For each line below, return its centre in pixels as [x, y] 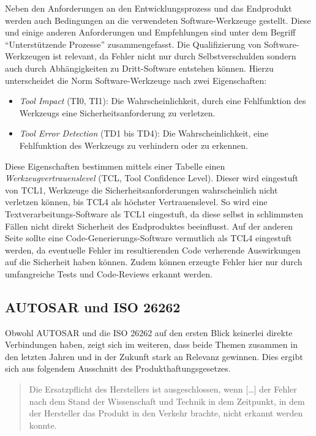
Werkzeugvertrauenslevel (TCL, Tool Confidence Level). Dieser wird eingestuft [152, 178]
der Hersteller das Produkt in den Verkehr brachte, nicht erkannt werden [166, 413]
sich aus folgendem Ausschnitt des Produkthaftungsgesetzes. [118, 368]
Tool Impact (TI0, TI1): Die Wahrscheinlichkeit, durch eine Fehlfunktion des [163, 101]
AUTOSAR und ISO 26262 [93, 306]
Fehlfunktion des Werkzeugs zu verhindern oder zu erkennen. [134, 145]
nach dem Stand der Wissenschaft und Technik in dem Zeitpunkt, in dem [167, 401]
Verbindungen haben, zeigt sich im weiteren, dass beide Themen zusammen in [151, 344]
